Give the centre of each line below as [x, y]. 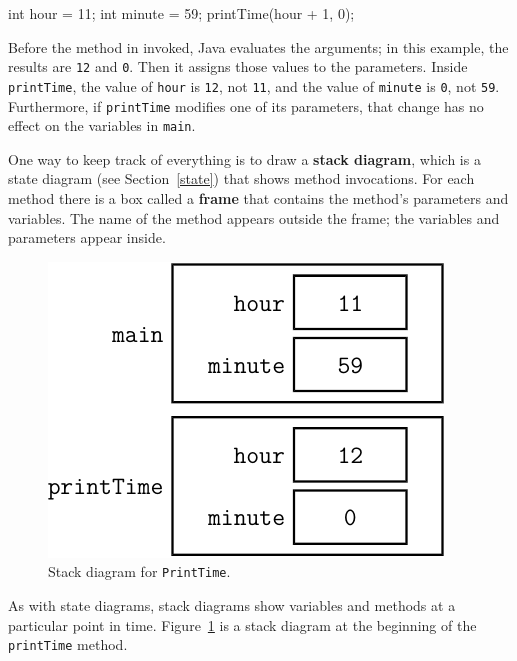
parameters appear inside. [87, 237]
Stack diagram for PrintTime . [139, 571]
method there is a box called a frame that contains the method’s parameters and [258, 198]
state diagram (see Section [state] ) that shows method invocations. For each [241, 178]
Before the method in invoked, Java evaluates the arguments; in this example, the [258, 46]
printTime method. [68, 644]
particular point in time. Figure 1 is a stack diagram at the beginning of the [242, 624]
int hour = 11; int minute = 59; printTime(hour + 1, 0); [181, 13]
